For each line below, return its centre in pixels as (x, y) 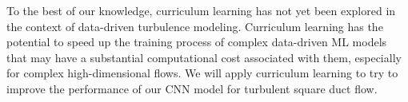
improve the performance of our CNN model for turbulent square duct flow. (192, 88)
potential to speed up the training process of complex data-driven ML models (197, 42)
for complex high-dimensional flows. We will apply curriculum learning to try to (202, 73)
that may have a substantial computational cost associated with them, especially (204, 57)
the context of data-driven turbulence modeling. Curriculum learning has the (195, 26)
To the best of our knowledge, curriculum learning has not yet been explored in (201, 10)
